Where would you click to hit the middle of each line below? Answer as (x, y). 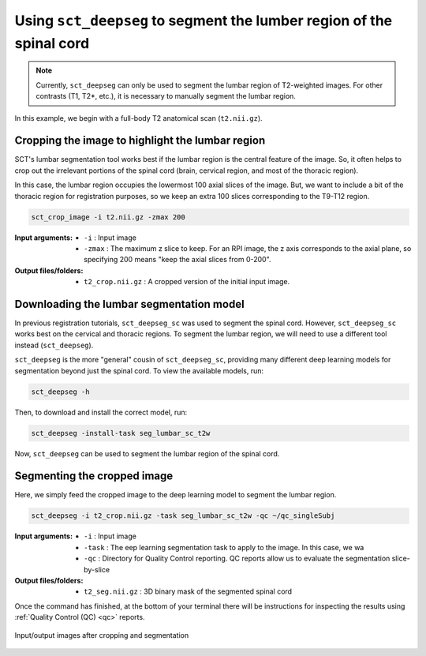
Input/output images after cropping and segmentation (102, 635)
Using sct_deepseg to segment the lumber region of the (204, 21)
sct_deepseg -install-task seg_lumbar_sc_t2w (121, 433)
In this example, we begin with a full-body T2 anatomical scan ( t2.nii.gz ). (139, 118)
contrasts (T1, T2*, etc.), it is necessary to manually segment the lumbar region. (166, 96)
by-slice (97, 569)
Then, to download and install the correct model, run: (101, 412)
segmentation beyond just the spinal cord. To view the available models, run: (139, 370)
